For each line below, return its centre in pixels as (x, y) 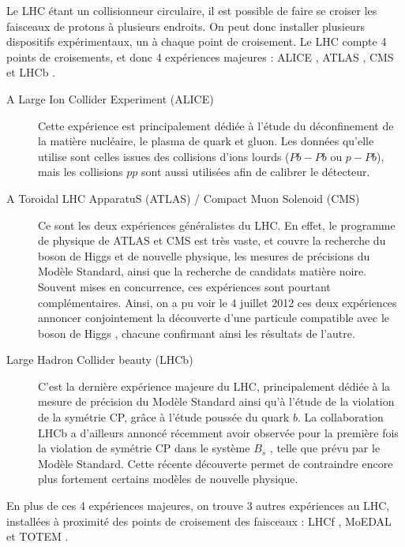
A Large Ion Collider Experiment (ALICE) (110, 98)
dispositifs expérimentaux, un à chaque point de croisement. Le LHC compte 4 (197, 41)
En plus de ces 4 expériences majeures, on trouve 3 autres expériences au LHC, (198, 506)
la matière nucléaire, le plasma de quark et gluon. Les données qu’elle (206, 141)
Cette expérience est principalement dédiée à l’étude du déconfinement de (216, 125)
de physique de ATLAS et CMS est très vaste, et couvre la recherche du (212, 240)
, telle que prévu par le (325, 448)
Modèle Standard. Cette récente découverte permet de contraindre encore (216, 463)
